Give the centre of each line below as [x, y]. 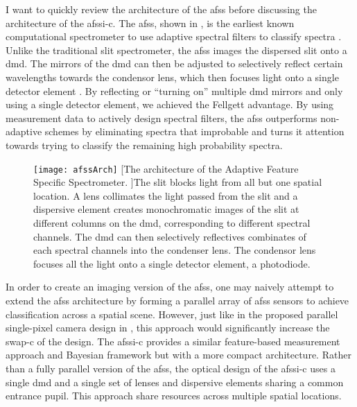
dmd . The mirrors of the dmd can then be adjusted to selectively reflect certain [174, 63]
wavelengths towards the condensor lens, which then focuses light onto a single [172, 77]
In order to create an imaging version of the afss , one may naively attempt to [170, 287]
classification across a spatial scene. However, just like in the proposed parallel [172, 314]
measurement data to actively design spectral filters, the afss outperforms [162, 118]
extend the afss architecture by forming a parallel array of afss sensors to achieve [177, 300]
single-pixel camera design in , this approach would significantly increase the [168, 328]
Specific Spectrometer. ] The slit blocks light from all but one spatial [178, 182]
